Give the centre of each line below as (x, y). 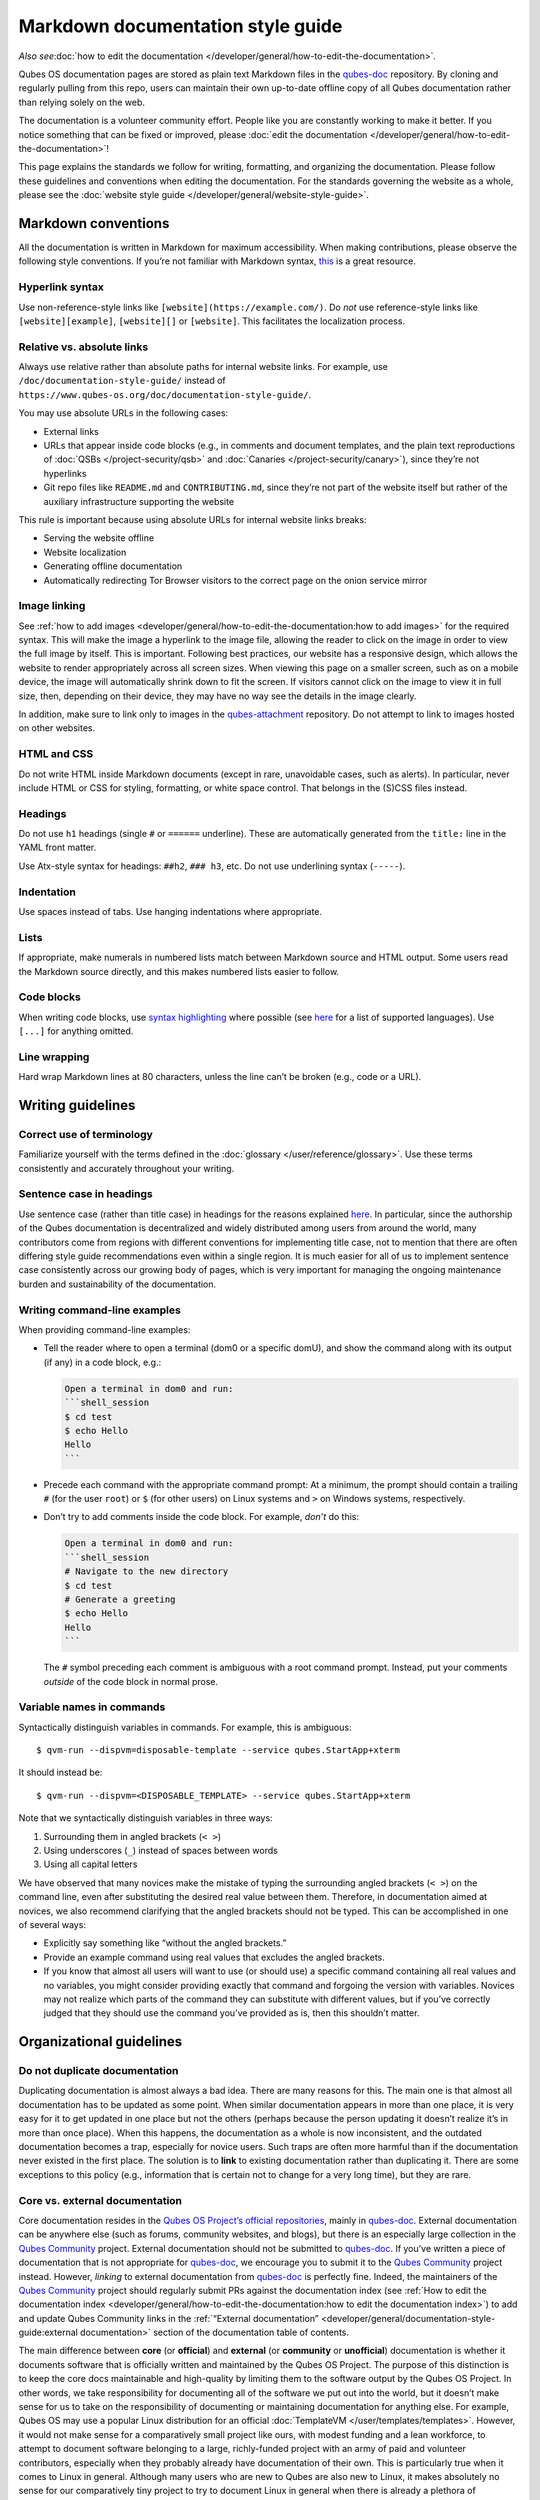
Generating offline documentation (113, 566)
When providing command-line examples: (104, 1329)
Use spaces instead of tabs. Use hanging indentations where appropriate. (170, 911)
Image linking (52, 606)
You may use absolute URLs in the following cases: (123, 413)
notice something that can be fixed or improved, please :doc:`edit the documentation (193, 134)
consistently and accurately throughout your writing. (126, 1168)
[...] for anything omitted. (76, 1031)
